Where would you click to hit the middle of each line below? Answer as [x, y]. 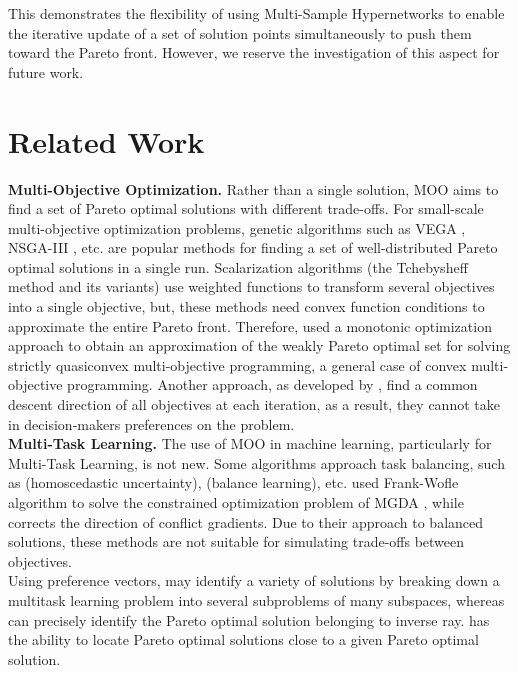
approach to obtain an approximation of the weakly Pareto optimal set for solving [259, 345]
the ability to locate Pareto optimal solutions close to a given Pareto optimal [243, 639]
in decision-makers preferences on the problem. [151, 423]
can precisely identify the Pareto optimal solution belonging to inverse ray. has [249, 619]
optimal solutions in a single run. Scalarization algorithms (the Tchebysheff [238, 266]
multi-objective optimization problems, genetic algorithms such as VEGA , [237, 227]
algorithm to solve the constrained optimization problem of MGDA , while [236, 502]
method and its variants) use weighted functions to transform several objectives [251, 286]
